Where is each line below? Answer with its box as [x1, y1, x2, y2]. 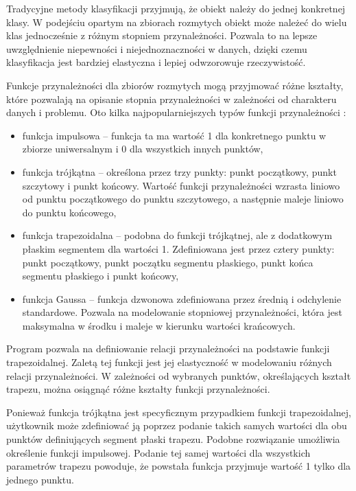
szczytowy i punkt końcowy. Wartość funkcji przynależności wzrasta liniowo [22, 178, 340, 192]
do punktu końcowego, [22, 205, 117, 219]
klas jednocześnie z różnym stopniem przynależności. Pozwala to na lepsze [6, 28, 318, 43]
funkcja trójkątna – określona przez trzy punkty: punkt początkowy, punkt [22, 164, 337, 179]
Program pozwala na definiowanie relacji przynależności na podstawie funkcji [6, 341, 330, 356]
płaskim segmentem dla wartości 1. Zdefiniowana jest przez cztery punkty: [22, 241, 335, 255]
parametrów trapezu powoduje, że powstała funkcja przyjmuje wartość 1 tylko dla [6, 459, 351, 473]
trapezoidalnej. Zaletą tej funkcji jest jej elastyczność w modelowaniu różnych [6, 355, 332, 369]
